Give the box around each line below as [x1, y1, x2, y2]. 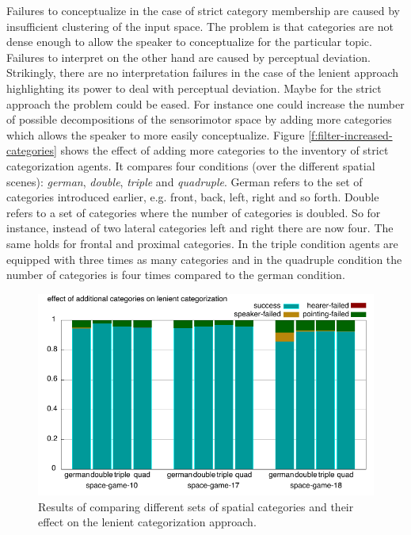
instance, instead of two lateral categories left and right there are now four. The [6, 220, 394, 236]
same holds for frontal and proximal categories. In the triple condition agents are [6, 235, 398, 251]
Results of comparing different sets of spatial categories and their [38, 498, 354, 514]
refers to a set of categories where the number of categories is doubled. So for [6, 204, 381, 220]
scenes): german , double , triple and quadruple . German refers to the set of [6, 173, 363, 189]
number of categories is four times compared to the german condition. [6, 266, 345, 283]
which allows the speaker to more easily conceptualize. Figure [6, 126, 305, 143]
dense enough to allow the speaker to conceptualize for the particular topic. [6, 33, 372, 50]
